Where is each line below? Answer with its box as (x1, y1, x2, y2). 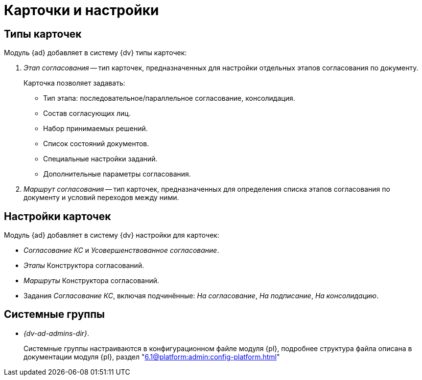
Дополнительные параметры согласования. (43, 170, 191, 179)
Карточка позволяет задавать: (23, 79, 125, 88)
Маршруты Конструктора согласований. (23, 276, 160, 285)
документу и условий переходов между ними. (23, 193, 179, 202)
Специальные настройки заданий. (43, 155, 158, 163)
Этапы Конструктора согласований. (23, 261, 144, 270)
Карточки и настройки (4, 2, 159, 19)
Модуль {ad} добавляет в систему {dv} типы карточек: (4, 48, 187, 57)
